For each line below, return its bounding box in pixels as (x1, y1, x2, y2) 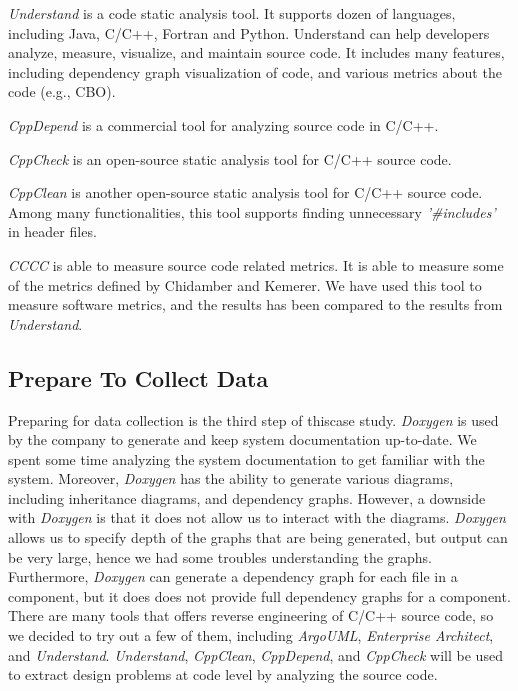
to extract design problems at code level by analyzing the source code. (8, 664, 438, 685)
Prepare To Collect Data (8, 362, 269, 393)
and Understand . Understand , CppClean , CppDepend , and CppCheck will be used (8, 644, 503, 665)
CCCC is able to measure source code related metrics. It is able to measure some (8, 254, 504, 275)
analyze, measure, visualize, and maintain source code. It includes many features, (8, 42, 505, 63)
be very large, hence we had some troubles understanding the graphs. (8, 546, 433, 567)
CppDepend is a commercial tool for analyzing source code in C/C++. (8, 114, 439, 135)
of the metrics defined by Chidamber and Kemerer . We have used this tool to (8, 274, 482, 295)
